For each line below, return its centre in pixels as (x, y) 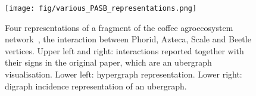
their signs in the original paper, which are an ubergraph (108, 62)
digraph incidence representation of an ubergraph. (96, 86)
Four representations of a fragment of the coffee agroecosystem (119, 27)
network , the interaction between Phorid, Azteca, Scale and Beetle (128, 39)
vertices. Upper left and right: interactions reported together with (124, 50)
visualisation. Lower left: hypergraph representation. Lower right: (124, 74)
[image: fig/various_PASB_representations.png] (101, 8)
